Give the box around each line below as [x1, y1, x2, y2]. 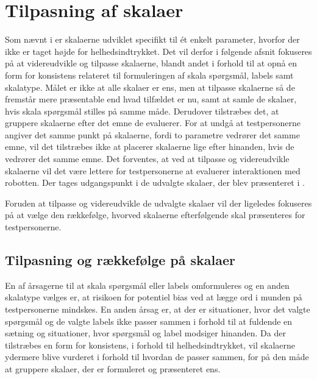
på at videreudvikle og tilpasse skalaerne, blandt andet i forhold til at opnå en [5, 57, 297, 69]
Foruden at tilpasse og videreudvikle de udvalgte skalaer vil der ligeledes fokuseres [5, 196, 312, 209]
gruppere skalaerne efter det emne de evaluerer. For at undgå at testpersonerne [5, 116, 301, 129]
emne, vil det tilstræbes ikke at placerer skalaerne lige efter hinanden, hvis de [5, 140, 294, 153]
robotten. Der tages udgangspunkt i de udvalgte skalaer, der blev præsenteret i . [5, 176, 305, 189]
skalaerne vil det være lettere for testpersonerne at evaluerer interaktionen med [5, 164, 301, 177]
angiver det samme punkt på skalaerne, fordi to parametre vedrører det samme [5, 128, 300, 141]
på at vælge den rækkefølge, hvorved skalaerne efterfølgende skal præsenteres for [5, 208, 305, 221]
